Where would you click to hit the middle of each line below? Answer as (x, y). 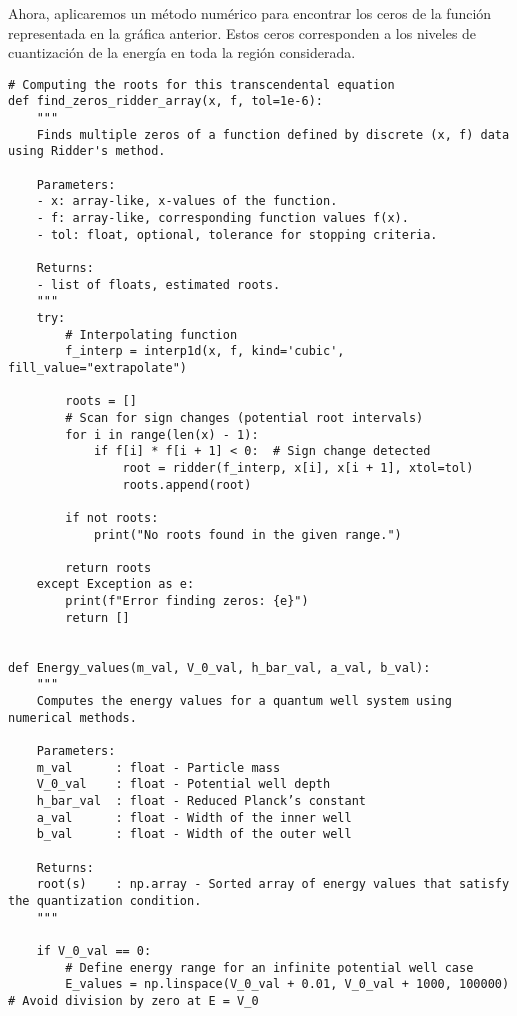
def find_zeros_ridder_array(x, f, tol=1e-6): (165, 101)
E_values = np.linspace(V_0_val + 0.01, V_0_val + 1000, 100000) (287, 984)
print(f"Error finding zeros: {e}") (187, 601)
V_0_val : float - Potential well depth (183, 784)
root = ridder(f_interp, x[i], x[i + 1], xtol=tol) (298, 467)
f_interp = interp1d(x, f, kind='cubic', (205, 351)
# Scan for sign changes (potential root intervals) (244, 417)
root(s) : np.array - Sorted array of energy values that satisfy (273, 884)
